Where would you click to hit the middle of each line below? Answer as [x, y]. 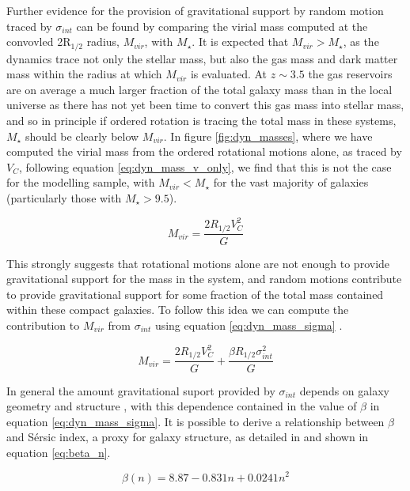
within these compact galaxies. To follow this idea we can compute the [178, 310]
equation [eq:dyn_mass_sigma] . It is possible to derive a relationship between [196, 421]
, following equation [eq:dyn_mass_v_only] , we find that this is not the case [205, 166]
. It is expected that [240, 42]
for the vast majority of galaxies [291, 182]
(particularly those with [64, 197]
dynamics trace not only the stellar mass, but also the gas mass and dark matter [202, 58]
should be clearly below [82, 136]
